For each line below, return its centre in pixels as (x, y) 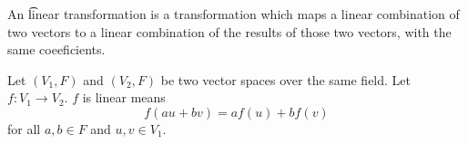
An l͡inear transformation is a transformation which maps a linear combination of (234, 14)
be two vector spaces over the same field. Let (286, 79)
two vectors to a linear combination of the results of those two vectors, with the (229, 31)
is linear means (124, 97)
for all (24, 128)
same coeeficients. (56, 49)
